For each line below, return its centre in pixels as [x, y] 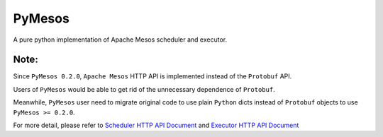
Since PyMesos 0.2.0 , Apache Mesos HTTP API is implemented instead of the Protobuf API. [152, 76]
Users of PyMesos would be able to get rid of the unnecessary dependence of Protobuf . [144, 89]
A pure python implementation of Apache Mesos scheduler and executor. [120, 40]
